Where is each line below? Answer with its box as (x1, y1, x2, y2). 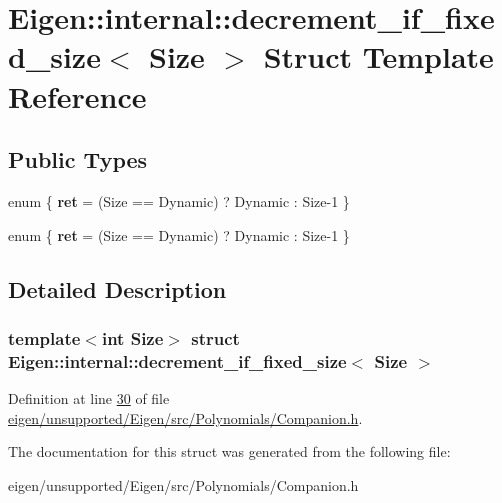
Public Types (8, 144, 148, 175)
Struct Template (263, 36, 494, 77)
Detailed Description (8, 273, 227, 304)
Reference (8, 75, 147, 116)
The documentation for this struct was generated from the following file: (8, 441, 451, 462)
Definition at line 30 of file (8, 388, 170, 409)
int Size (101, 325, 164, 350)
